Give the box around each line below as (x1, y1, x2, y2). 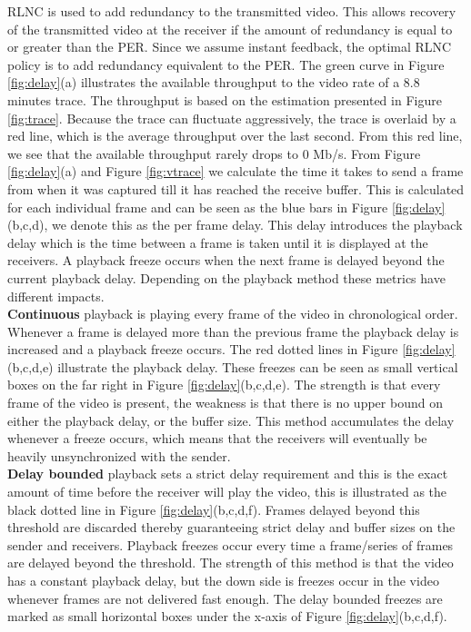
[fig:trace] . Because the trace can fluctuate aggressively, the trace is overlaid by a (7, 108, 456, 127)
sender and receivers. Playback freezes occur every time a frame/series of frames (7, 535, 454, 554)
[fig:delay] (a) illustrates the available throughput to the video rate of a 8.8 (7, 73, 420, 92)
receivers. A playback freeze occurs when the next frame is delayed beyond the (7, 251, 445, 270)
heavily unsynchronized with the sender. (7, 446, 231, 465)
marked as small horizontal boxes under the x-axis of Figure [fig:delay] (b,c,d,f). (7, 607, 447, 626)
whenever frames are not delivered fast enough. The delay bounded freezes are (7, 588, 443, 607)
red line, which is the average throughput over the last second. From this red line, (7, 126, 463, 145)
